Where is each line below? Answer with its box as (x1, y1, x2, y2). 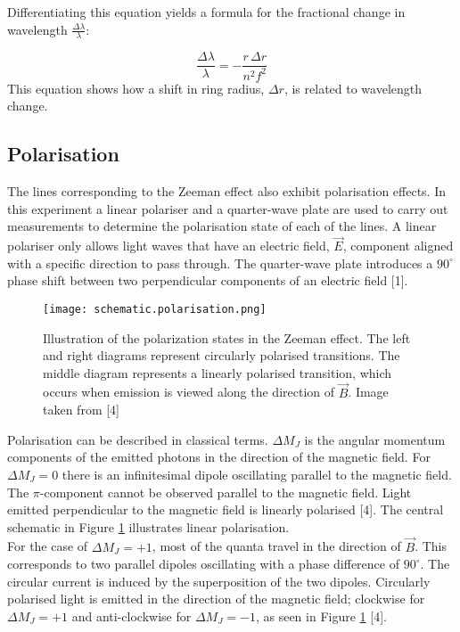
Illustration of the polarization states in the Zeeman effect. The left (43, 328, 411, 347)
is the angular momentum (304, 430, 446, 448)
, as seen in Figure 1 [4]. (255, 607, 387, 625)
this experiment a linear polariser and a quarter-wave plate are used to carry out (7, 199, 448, 218)
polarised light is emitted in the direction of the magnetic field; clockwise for (7, 589, 425, 608)
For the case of (7, 537, 88, 555)
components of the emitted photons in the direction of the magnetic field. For (7, 447, 431, 466)
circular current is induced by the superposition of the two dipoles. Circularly (7, 571, 431, 590)
